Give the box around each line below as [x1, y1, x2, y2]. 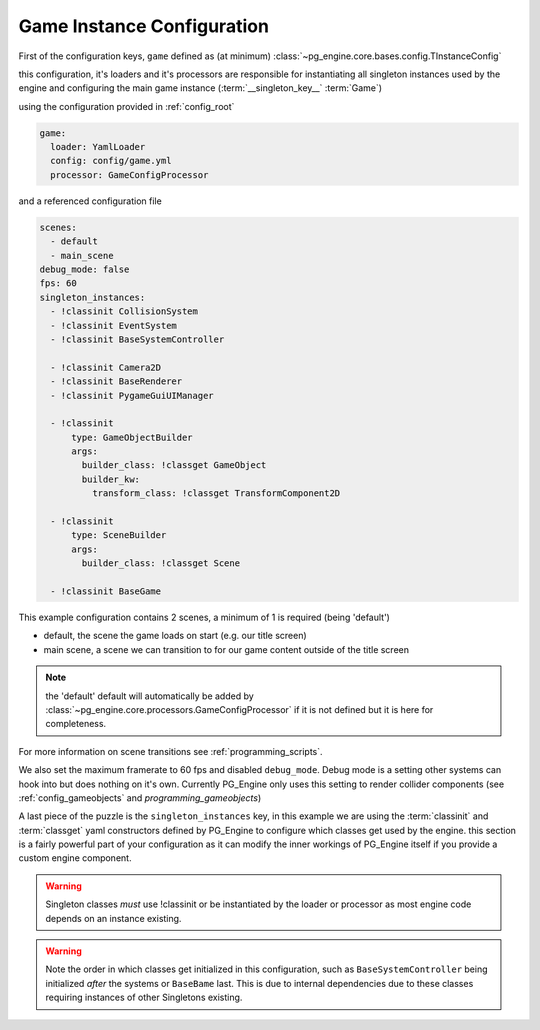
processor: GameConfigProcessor [50, 169, 209, 180]
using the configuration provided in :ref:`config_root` [18, 100, 235, 112]
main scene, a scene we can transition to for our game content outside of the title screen [43, 643, 410, 655]
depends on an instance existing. [45, 912, 182, 924]
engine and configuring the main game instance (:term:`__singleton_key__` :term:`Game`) [18, 82, 383, 94]
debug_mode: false [39, 264, 130, 275]
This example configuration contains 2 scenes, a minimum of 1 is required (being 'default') [18, 611, 390, 623]
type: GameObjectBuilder [71, 431, 194, 443]
